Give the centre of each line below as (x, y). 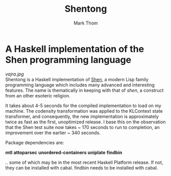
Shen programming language (68, 60)
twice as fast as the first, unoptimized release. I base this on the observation (86, 122)
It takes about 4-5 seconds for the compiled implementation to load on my (83, 106)
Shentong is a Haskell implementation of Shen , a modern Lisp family (77, 79)
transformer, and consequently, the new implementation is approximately (82, 116)
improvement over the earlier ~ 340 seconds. (53, 133)
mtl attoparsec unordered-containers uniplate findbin (64, 152)
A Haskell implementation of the (75, 49)
